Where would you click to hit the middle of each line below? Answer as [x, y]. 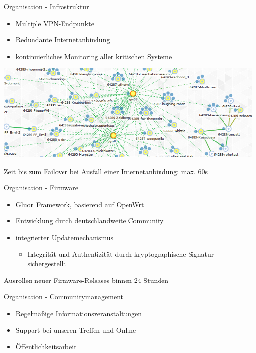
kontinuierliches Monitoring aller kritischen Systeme [94, 56]
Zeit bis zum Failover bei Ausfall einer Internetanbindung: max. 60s [106, 171]
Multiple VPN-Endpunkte [55, 23]
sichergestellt [47, 264]
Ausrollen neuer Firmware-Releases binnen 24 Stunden [86, 280]
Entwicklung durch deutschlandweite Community [90, 221]
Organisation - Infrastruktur [47, 6]
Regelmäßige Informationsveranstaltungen [79, 313]
